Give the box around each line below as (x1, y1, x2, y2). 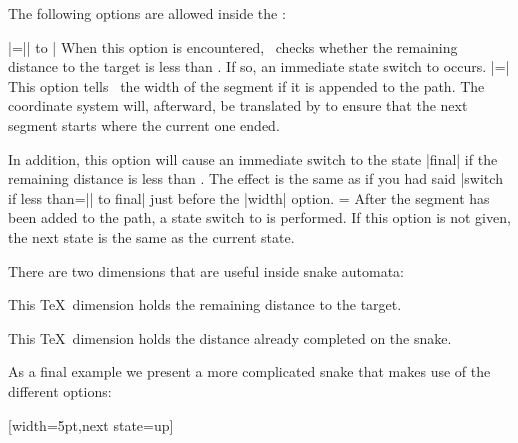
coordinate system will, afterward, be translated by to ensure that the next (8, 95, 468, 116)
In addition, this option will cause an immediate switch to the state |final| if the (8, 148, 498, 169)
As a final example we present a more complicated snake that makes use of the (8, 361, 491, 382)
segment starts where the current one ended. (8, 114, 280, 135)
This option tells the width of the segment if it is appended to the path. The (8, 75, 485, 96)
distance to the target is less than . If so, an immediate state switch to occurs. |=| (8, 56, 510, 77)
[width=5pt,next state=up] (8, 414, 174, 435)
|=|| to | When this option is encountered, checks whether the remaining (8, 36, 458, 57)
